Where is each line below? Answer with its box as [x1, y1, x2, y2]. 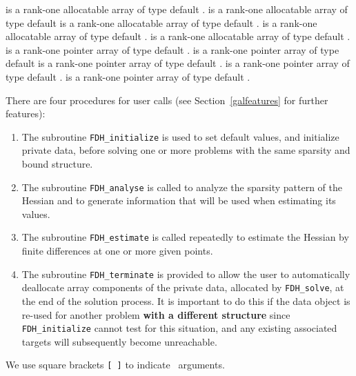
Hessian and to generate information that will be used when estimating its [21, 193, 336, 208]
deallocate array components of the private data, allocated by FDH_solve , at [21, 280, 344, 295]
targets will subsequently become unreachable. [21, 334, 217, 348]
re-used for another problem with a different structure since [21, 307, 290, 321]
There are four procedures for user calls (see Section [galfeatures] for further [6, 92, 328, 107]
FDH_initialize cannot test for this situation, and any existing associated [21, 321, 337, 335]
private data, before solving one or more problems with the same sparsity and [21, 143, 350, 157]
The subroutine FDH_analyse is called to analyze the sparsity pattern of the [21, 179, 342, 194]
